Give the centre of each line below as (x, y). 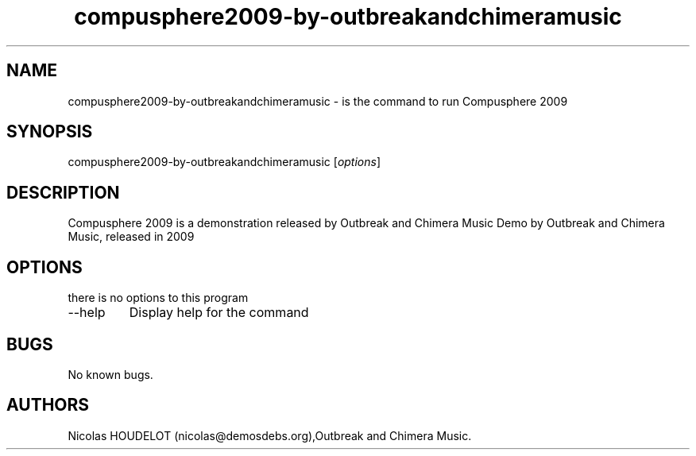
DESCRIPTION (63, 192)
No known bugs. (110, 374)
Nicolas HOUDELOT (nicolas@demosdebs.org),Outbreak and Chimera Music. (270, 435)
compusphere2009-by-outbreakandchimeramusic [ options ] (224, 162)
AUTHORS (48, 405)
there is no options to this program (158, 298)
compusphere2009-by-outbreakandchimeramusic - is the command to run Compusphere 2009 (318, 101)
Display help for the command (219, 313)
